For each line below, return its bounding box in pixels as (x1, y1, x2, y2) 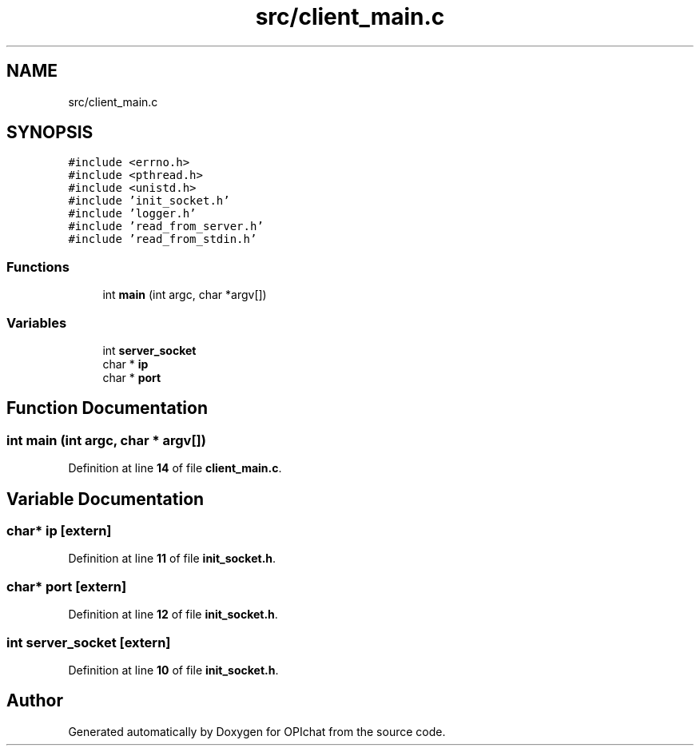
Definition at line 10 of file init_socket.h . (68, 662, 279, 677)
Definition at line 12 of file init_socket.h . (68, 607, 278, 622)
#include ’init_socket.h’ (68, 194, 230, 208)
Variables (6, 314, 67, 331)
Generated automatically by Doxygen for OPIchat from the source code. (68, 724, 446, 738)
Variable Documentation (6, 488, 205, 509)
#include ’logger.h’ (68, 207, 197, 221)
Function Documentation (6, 398, 208, 419)
